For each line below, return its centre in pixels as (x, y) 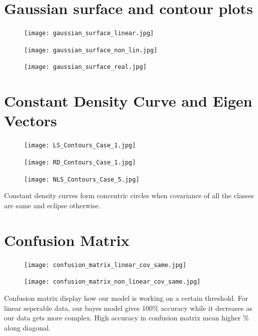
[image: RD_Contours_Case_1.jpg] (80, 163)
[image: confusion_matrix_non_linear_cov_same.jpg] (112, 282)
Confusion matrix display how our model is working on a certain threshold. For (126, 298)
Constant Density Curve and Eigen (128, 101)
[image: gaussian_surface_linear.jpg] (89, 33)
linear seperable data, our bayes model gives (72, 308)
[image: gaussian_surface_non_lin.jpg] (91, 50)
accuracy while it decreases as (206, 308)
